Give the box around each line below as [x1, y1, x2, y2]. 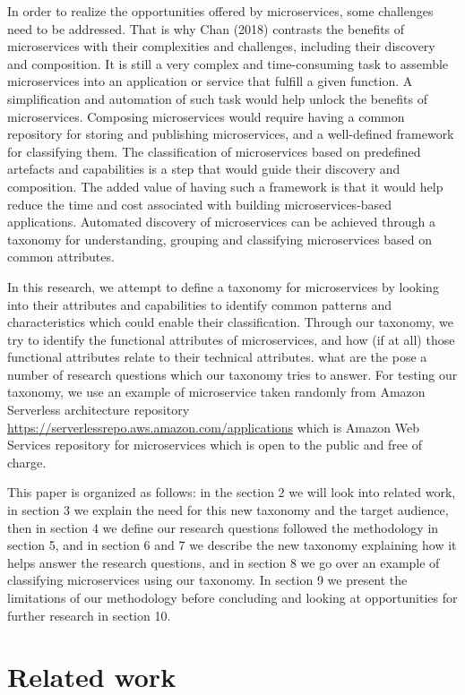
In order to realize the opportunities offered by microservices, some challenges [7, 2, 434, 20]
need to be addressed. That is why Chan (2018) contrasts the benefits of [7, 19, 405, 38]
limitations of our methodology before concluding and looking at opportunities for [7, 588, 458, 606]
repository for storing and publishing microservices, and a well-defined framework [7, 124, 454, 143]
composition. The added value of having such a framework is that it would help [7, 176, 443, 195]
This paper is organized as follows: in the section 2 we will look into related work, [7, 483, 456, 502]
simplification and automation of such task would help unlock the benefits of [7, 89, 427, 107]
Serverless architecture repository [7, 400, 190, 419]
